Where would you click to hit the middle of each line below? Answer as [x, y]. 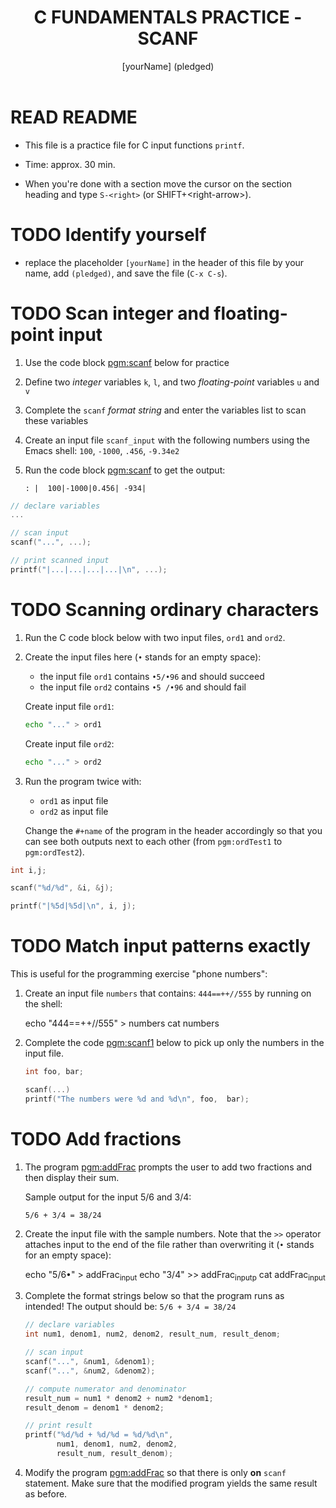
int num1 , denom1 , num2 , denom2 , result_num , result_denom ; [152, 1334]
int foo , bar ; [54, 1072]
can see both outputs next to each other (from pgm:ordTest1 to [153, 841]
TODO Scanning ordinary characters [165, 610]
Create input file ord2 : [69, 743]
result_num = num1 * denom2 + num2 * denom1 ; [119, 1398]
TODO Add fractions [96, 1138]
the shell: [43, 1004]
